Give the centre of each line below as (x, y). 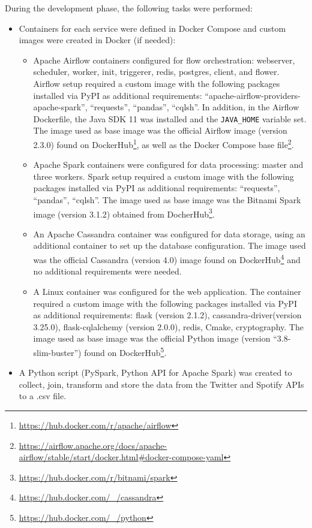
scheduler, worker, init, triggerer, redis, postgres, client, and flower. (156, 72)
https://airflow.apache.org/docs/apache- (93, 445)
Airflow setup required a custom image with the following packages (157, 83)
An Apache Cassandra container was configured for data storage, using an (169, 233)
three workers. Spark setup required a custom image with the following (163, 176)
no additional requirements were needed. (107, 271)
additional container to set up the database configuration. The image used (169, 245)
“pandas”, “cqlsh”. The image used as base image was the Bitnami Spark (167, 200)
